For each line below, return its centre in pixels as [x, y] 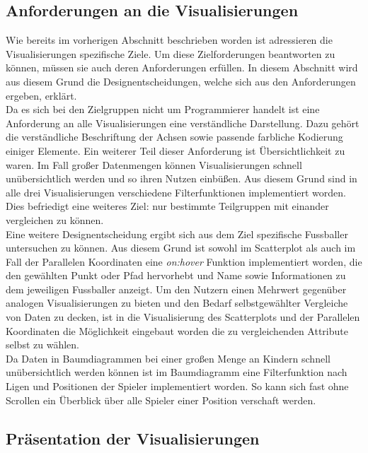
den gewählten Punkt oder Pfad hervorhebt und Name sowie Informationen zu [176, 275]
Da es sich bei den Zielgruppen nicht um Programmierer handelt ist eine [163, 109]
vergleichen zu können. [55, 219]
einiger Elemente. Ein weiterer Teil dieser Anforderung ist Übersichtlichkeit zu [176, 150]
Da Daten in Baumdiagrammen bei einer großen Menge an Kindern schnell [168, 358]
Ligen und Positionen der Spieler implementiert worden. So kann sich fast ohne [177, 386]
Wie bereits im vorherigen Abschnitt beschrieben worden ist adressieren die [169, 40]
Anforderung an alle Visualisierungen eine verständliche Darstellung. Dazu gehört [183, 123]
